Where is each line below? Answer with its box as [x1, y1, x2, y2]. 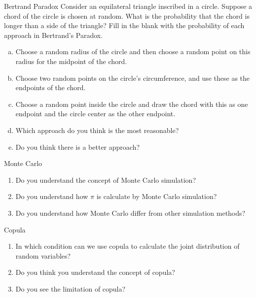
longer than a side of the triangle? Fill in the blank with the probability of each [4, 20, 245, 31]
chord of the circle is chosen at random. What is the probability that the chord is [4, 10, 250, 21]
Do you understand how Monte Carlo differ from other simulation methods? [15, 207, 246, 218]
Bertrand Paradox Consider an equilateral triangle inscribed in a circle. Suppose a [4, 1, 253, 11]
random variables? [15, 250, 71, 261]
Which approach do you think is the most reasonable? [15, 125, 179, 135]
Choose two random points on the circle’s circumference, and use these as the [15, 72, 250, 83]
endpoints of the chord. [15, 82, 86, 93]
